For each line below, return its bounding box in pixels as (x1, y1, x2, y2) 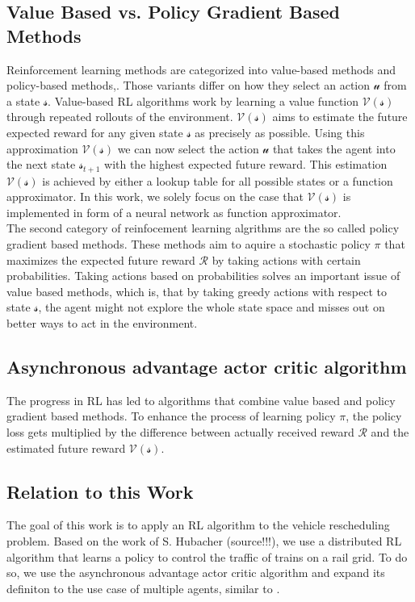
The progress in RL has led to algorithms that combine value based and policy (6, 391, 396, 408)
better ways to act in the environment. (6, 314, 198, 331)
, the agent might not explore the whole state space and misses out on (38, 299, 385, 316)
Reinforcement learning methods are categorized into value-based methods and (6, 61, 396, 77)
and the (371, 423, 409, 440)
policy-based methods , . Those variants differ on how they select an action (6, 77, 371, 94)
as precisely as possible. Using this (195, 123, 365, 140)
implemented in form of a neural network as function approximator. (6, 203, 342, 220)
